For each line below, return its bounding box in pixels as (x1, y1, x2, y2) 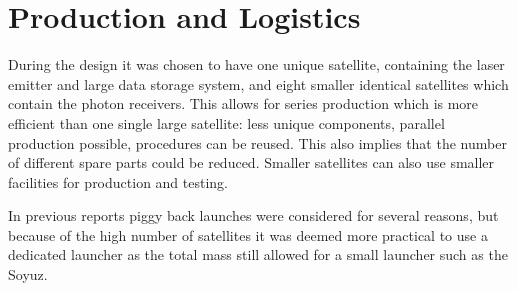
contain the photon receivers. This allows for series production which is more (8, 93, 479, 114)
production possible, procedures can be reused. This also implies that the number (8, 132, 507, 153)
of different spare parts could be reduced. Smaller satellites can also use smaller (8, 152, 495, 173)
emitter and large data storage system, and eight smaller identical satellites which (8, 73, 509, 94)
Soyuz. (8, 264, 48, 285)
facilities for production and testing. (8, 171, 228, 192)
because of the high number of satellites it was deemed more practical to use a (8, 224, 488, 245)
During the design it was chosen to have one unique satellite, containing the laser (8, 54, 505, 75)
